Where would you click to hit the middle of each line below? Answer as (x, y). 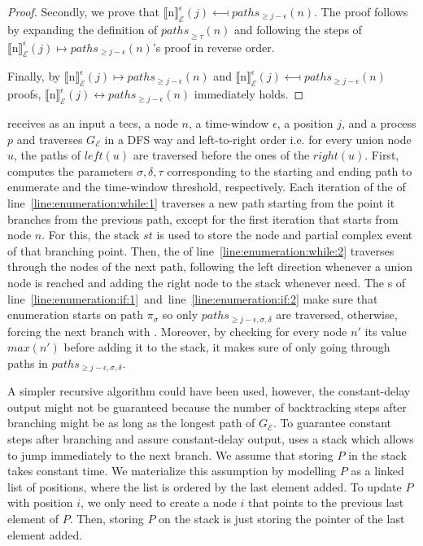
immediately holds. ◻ (249, 94)
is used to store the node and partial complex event (285, 235)
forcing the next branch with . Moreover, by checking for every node (177, 331)
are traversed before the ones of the (221, 155)
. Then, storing (107, 518)
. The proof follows (361, 11)
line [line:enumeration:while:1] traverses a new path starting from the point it (201, 202)
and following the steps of (298, 29)
